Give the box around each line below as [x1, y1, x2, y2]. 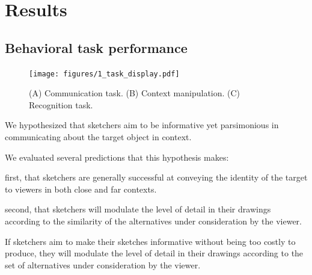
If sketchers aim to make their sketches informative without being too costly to [5, 235, 296, 247]
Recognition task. [29, 98, 93, 111]
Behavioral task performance [5, 38, 188, 57]
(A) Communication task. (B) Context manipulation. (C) [29, 87, 240, 99]
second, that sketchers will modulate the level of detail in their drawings [5, 203, 271, 215]
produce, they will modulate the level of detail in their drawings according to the [5, 247, 304, 259]
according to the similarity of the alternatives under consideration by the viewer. [5, 214, 302, 227]
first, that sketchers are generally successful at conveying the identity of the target [5, 171, 308, 184]
